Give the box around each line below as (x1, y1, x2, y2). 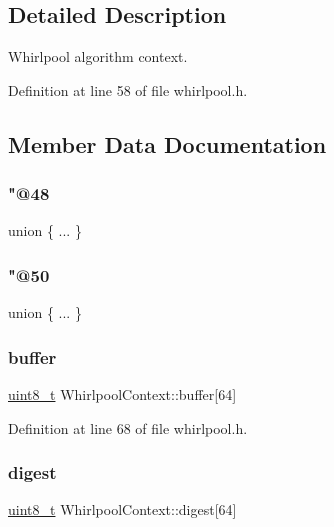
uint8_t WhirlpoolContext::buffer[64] (8, 384, 237, 405)
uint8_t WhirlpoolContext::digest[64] (8, 499, 237, 520)
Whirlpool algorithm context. (8, 46, 188, 67)
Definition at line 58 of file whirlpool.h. (8, 79, 248, 100)
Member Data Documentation (8, 128, 327, 159)
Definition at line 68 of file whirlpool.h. (8, 417, 248, 438)
